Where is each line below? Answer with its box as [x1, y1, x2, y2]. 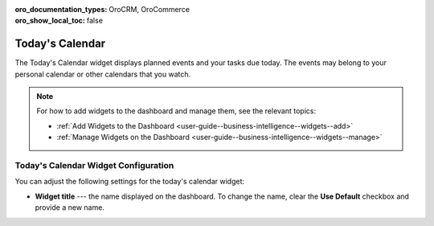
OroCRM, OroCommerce [108, 5, 190, 14]
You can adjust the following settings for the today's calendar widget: [14, 177, 245, 187]
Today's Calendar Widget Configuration [14, 160, 174, 171]
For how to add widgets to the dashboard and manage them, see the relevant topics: [36, 106, 317, 116]
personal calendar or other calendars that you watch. [14, 69, 191, 79]
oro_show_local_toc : [14, 16, 86, 26]
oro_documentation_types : [14, 5, 108, 14]
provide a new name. [35, 203, 104, 212]
